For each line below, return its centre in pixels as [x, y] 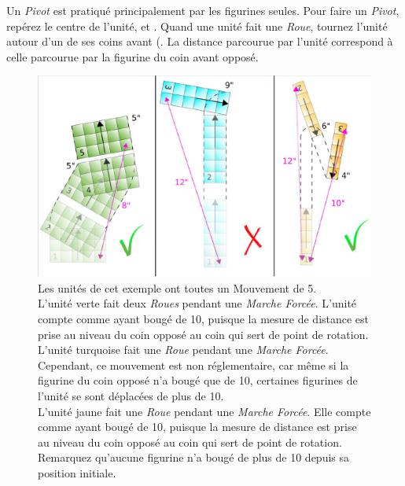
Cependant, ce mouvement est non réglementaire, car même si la [193, 364]
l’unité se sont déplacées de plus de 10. [131, 396]
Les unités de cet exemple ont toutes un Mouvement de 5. [177, 287]
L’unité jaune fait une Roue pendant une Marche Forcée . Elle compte [204, 411]
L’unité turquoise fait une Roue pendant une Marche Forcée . [183, 350]
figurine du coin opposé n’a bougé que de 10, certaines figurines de [198, 380]
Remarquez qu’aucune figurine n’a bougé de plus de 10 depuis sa [194, 457]
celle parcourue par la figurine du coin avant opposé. [133, 56]
